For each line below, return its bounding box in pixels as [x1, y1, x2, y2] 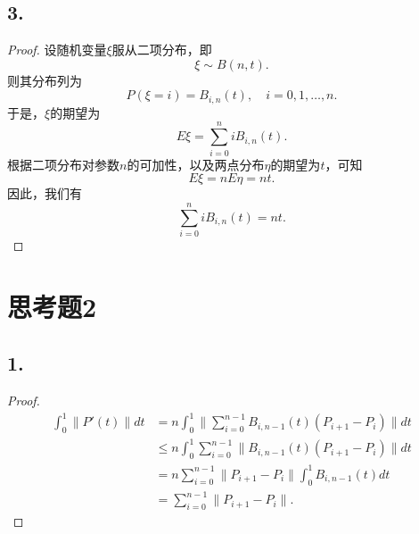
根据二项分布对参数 [7, 154, 119, 173]
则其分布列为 [7, 71, 82, 89]
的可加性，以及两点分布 [127, 154, 265, 173]
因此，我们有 [7, 184, 82, 203]
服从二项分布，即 [111, 40, 212, 59]
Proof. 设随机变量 [7, 40, 107, 59]
